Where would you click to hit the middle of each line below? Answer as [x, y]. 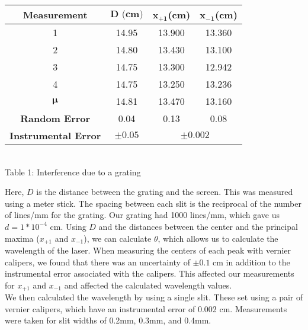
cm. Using [68, 226]
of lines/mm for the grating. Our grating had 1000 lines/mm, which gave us [142, 215]
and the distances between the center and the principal [198, 226]
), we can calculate [118, 238]
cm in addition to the [251, 262]
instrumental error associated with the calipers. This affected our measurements [150, 273]
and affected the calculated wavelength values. [148, 285]
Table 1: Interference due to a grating [73, 172]
